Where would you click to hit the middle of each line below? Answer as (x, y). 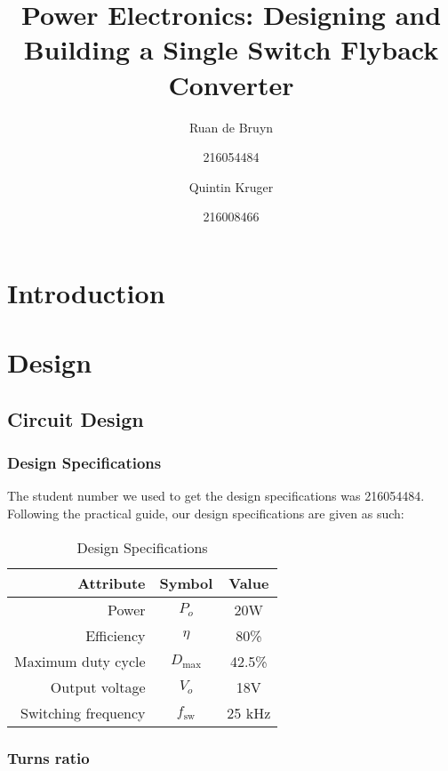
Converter (231, 84)
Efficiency (116, 635)
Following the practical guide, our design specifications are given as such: (206, 514)
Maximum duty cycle (80, 661)
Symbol (186, 582)
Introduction (86, 292)
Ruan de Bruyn (231, 127)
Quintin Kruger (231, 186)
